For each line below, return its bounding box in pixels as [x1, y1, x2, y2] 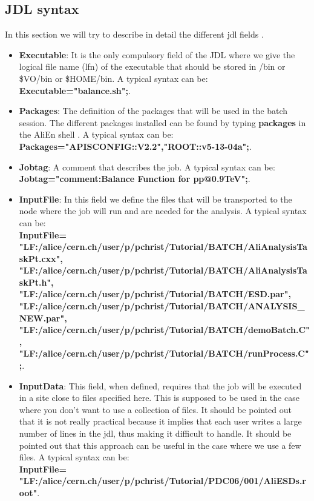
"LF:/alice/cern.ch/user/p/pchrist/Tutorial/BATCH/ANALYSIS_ [19, 300, 305, 312]
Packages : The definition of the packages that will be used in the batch [19, 104, 288, 117]
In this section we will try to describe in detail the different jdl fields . [5, 28, 264, 41]
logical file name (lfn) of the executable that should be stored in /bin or [19, 60, 286, 73]
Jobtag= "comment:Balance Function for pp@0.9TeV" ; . [19, 172, 250, 185]
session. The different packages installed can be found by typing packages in [19, 116, 306, 129]
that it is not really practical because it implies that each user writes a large [19, 415, 302, 428]
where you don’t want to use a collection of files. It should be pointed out [19, 403, 292, 415]
